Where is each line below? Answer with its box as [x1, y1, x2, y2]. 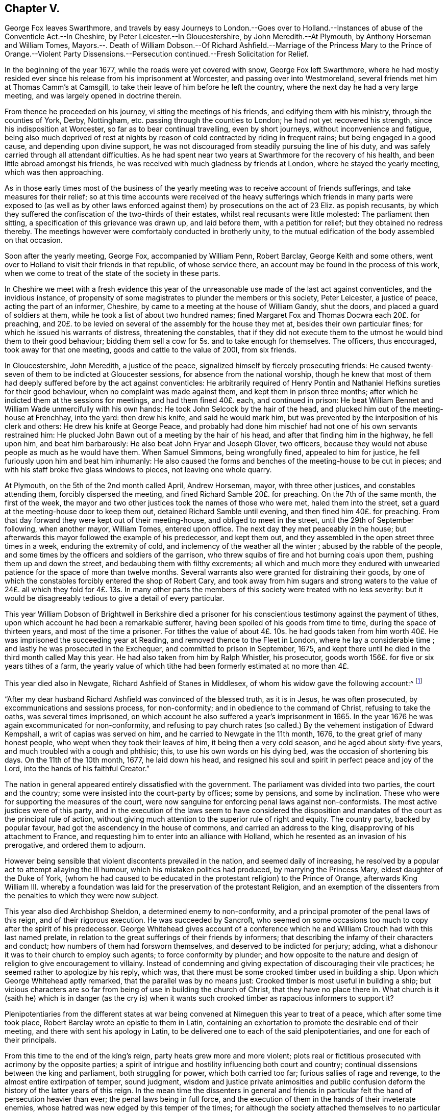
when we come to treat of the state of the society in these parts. [5, 269, 220, 278]
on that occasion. [5, 236, 63, 245]
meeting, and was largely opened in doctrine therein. [5, 91, 182, 100]
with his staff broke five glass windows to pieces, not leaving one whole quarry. [5, 465, 272, 474]
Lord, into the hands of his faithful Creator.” [5, 764, 150, 773]
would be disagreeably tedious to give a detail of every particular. [5, 594, 225, 603]
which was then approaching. [5, 168, 104, 177]
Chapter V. [5, 2, 60, 15]
